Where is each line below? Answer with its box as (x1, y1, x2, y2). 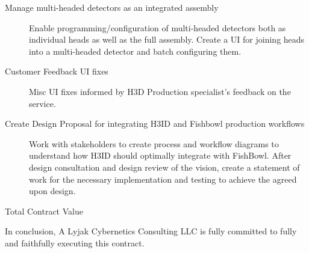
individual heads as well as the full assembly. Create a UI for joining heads (29, 33, 305, 46)
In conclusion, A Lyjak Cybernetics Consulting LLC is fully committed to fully (5, 225, 297, 237)
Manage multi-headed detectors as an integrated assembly (5, 1, 219, 13)
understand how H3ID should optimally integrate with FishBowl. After (29, 149, 292, 162)
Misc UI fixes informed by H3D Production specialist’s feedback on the (29, 85, 291, 97)
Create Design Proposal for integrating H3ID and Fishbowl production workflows (5, 117, 305, 130)
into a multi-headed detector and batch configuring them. (29, 44, 242, 57)
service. (29, 97, 56, 109)
